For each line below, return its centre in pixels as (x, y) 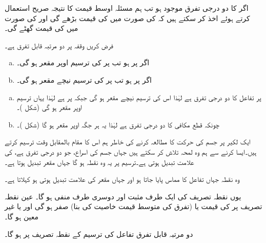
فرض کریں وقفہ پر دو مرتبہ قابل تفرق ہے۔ (59, 45)
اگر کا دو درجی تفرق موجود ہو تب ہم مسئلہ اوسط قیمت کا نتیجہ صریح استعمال (127, 8)
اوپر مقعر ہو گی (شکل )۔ (49, 107)
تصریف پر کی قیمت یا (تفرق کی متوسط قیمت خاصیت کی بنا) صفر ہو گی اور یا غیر (134, 206)
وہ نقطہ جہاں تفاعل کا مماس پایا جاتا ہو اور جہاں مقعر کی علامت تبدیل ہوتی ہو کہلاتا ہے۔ (122, 179)
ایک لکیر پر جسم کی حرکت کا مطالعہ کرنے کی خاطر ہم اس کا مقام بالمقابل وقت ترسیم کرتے (128, 142)
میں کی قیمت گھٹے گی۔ (42, 28)
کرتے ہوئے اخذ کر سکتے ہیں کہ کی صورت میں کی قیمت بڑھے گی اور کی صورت (127, 18)
